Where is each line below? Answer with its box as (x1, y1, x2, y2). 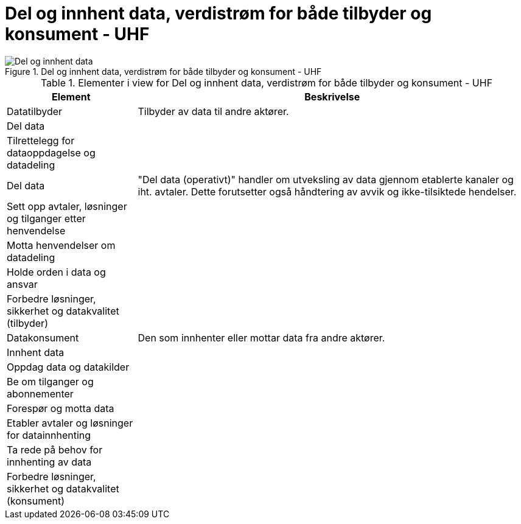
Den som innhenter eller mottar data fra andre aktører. (138, 331, 385, 344)
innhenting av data (7, 455, 92, 468)
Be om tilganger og (7, 375, 94, 388)
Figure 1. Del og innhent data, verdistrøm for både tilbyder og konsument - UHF (5, 66, 322, 77)
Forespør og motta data (7, 402, 114, 414)
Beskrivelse (304, 90, 360, 103)
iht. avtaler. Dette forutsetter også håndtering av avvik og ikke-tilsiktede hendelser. (138, 185, 517, 198)
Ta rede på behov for (7, 443, 103, 456)
